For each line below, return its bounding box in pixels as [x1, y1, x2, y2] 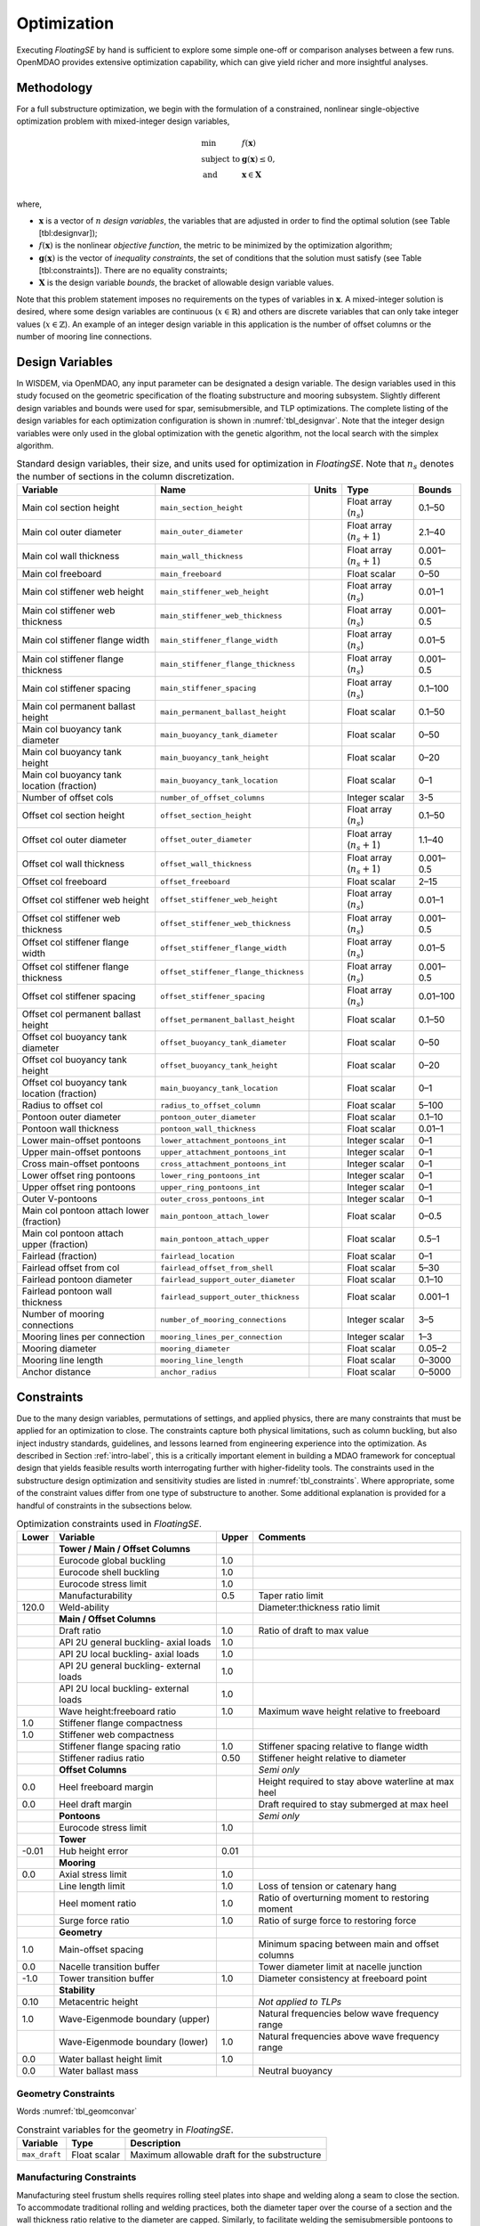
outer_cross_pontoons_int [160, 1194, 266, 1204]
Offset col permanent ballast [21, 1008, 141, 1020]
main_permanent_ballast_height [160, 707, 287, 717]
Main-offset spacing [59, 1944, 144, 1956]
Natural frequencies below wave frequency [258, 2008, 439, 2020]
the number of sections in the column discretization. [16, 470, 235, 483]
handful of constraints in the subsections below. [16, 1500, 193, 1511]
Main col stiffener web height [21, 586, 144, 598]
